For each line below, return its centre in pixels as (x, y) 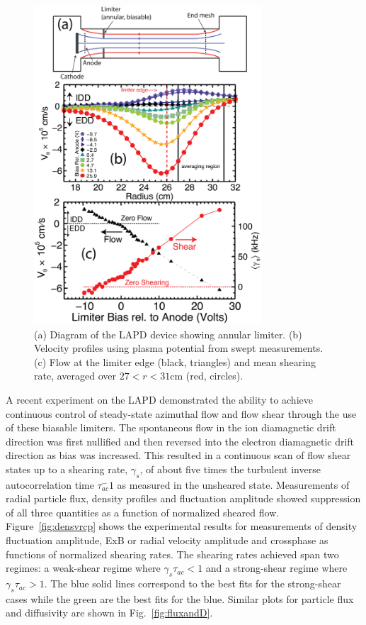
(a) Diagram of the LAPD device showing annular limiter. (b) (168, 334)
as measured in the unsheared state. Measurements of (233, 484)
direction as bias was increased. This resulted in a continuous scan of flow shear (178, 455)
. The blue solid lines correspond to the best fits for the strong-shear (193, 583)
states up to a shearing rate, (67, 469)
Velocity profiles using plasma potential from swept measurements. (179, 348)
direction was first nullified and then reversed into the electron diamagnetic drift (180, 441)
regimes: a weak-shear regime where (83, 568)
